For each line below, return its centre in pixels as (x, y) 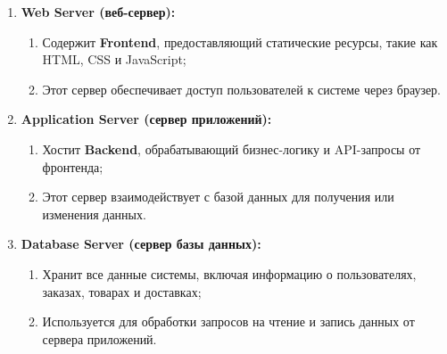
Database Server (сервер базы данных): (141, 244)
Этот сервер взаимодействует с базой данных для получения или (218, 197)
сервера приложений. (99, 338)
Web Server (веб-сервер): (98, 12)
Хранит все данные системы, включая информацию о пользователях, (229, 273)
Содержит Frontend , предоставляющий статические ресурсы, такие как (240, 41)
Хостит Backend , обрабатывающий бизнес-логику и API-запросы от (232, 148)
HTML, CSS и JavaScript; (114, 59)
